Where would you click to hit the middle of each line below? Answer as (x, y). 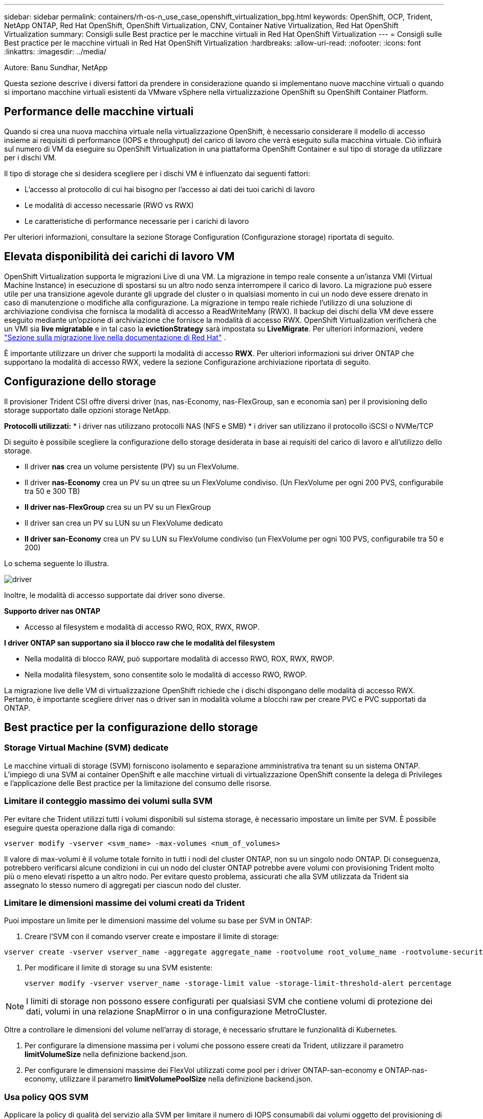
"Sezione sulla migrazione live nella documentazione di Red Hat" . (115, 337)
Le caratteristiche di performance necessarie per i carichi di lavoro (137, 221)
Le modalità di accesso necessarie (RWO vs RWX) (109, 205)
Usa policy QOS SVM (46, 1097)
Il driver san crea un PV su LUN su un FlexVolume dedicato (124, 523)
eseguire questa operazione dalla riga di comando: (90, 827)
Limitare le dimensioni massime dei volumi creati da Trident (125, 903)
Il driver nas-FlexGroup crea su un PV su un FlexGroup (118, 507)
